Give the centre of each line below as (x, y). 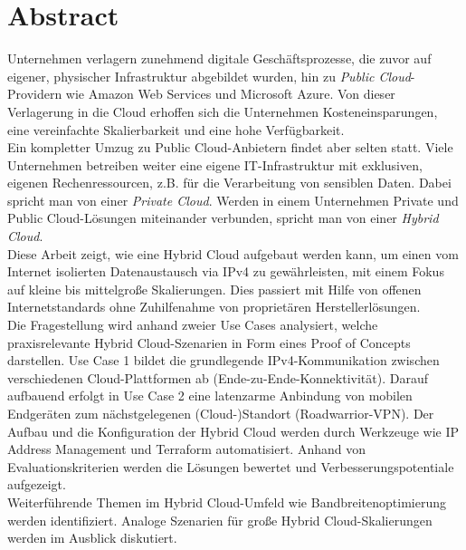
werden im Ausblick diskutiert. (92, 538)
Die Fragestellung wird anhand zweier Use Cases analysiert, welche (193, 325)
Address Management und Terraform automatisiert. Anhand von (186, 449)
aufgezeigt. (37, 484)
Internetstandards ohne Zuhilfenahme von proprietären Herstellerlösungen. (214, 307)
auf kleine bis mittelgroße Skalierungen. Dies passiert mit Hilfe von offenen (214, 289)
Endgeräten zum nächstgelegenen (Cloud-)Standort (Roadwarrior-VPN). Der (221, 413)
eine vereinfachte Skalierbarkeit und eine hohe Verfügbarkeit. (176, 129)
